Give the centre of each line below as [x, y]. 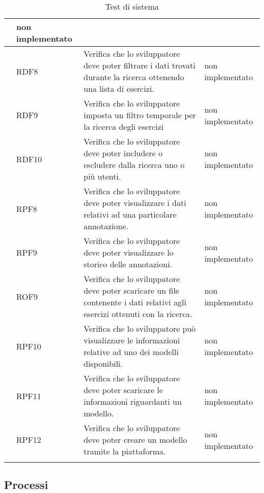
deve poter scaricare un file [131, 290]
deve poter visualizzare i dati [135, 203]
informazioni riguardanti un [133, 401]
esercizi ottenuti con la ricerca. [138, 314]
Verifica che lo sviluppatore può [140, 328]
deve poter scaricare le [123, 390]
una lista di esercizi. [119, 89]
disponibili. [103, 363]
